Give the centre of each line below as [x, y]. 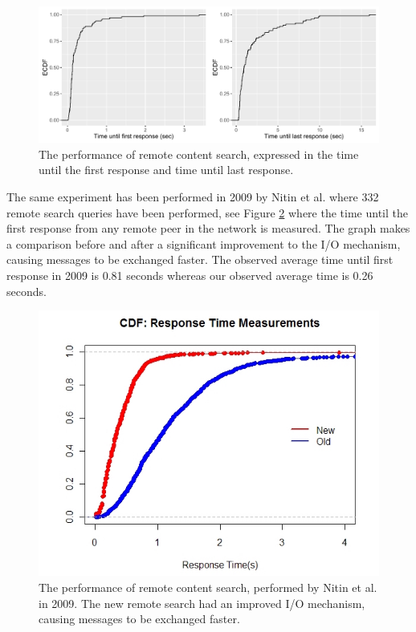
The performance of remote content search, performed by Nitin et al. [208, 587]
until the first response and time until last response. [166, 170]
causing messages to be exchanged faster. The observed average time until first [200, 259]
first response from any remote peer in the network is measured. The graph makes [208, 228]
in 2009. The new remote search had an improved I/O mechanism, [202, 603]
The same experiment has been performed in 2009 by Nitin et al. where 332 [193, 196]
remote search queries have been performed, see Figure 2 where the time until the [207, 212]
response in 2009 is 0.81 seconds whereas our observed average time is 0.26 [190, 275]
